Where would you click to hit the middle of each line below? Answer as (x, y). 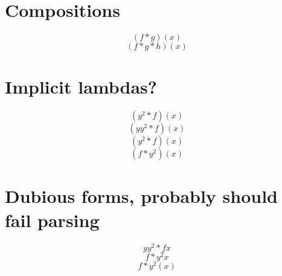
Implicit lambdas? (81, 87)
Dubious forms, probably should (142, 196)
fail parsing (52, 220)
